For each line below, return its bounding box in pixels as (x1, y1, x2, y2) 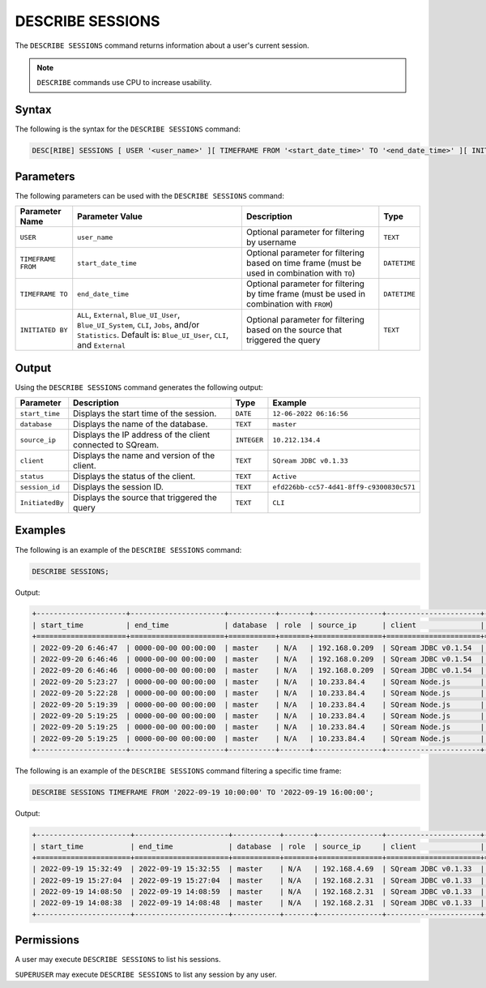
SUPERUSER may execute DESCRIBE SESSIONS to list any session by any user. (15, 969, 277, 979)
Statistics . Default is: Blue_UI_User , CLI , (77, 329, 229, 340)
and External (77, 340, 126, 351)
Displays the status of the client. (73, 471, 196, 482)
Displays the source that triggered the (73, 492, 218, 503)
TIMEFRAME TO (19, 289, 68, 298)
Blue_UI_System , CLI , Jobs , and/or (77, 319, 200, 331)
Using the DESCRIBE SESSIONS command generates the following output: (15, 382, 263, 392)
